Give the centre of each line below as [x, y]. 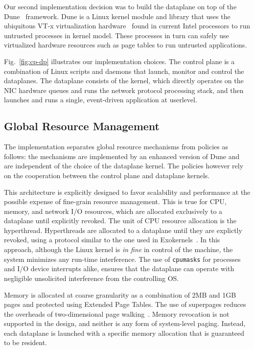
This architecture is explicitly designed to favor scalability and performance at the [127, 192]
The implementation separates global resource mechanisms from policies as [116, 147]
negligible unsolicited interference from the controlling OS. [92, 278]
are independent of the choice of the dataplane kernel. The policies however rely [124, 166]
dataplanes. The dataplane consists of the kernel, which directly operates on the [124, 81]
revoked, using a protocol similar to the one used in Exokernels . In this [112, 240]
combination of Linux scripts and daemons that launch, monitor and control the [124, 71]
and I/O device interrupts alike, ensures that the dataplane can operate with [119, 268]
